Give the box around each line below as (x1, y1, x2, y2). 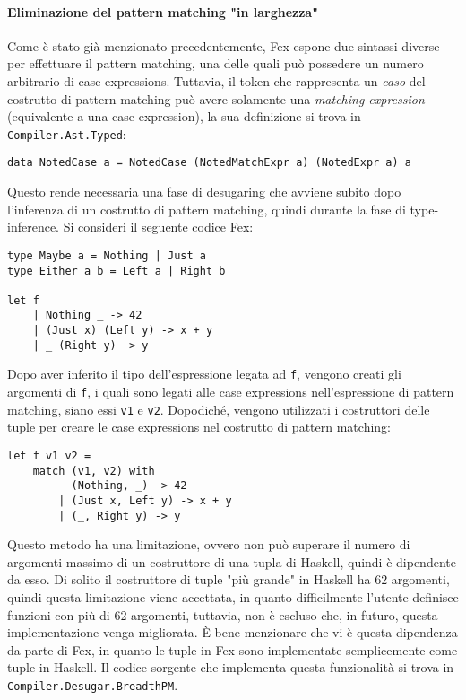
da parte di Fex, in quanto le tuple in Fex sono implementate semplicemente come (7, 640, 458, 659)
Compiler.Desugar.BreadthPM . (7, 676, 178, 695)
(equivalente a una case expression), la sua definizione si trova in (7, 107, 361, 126)
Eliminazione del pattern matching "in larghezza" (7, 2, 318, 21)
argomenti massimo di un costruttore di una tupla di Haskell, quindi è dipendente (7, 552, 456, 571)
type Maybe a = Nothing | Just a (7, 249, 206, 262)
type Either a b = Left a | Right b (7, 264, 226, 277)
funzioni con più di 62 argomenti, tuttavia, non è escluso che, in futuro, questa (7, 605, 438, 624)
